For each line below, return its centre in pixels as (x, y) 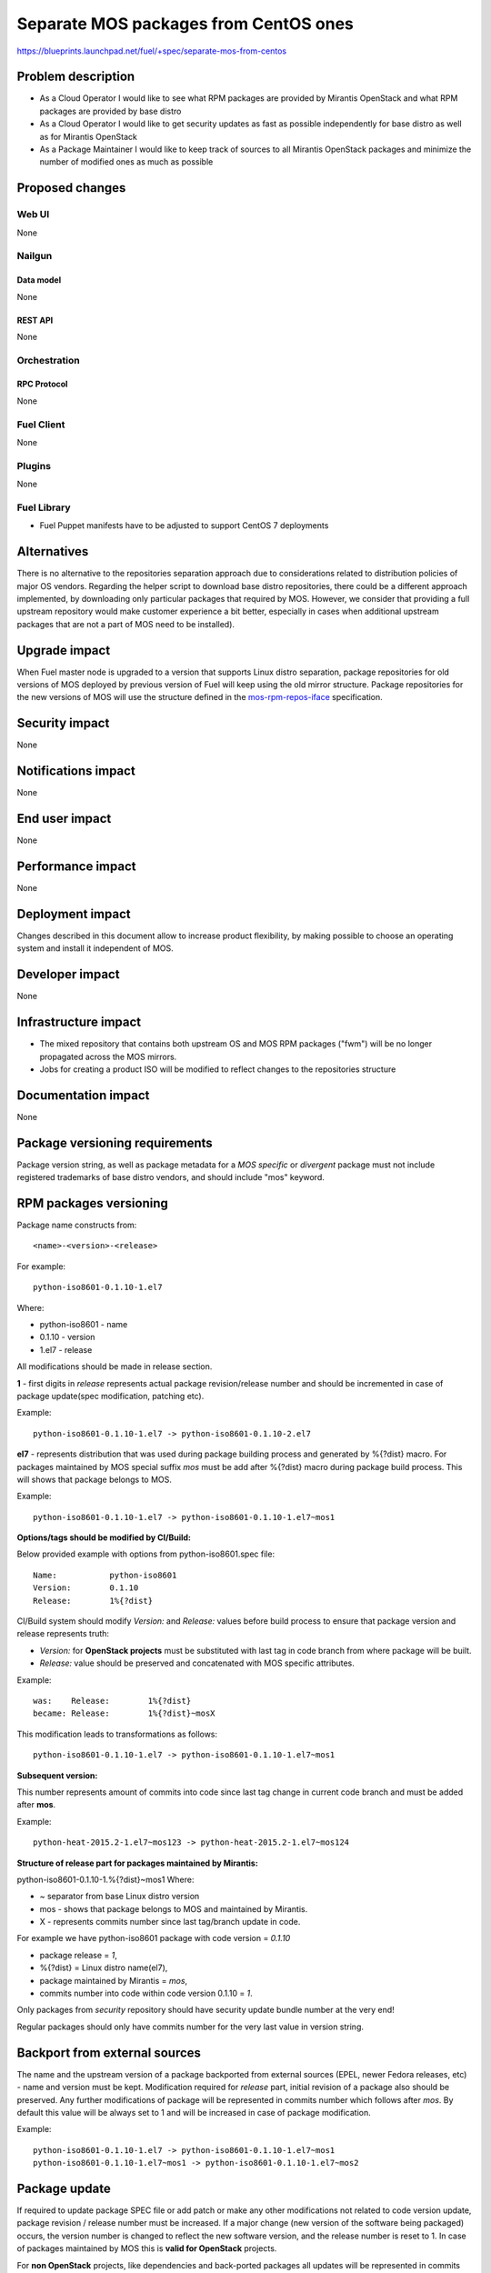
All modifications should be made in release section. (115, 1367)
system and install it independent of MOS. (95, 948)
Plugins (34, 466)
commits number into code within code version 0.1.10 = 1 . (146, 1993)
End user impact (64, 819)
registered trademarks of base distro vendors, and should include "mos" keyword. (170, 1177)
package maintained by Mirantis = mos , (114, 1980)
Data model (39, 280)
